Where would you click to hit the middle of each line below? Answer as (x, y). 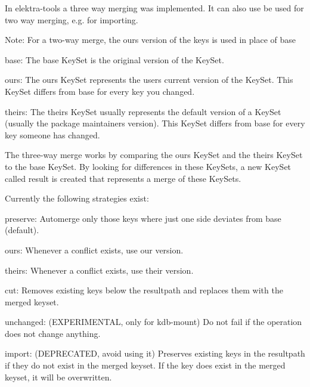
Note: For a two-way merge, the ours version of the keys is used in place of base (151, 40)
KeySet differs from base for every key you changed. (100, 91)
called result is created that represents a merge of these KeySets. (123, 178)
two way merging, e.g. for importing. (72, 19)
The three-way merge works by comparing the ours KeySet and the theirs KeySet (154, 155)
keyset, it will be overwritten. (58, 377)
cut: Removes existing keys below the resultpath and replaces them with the (144, 290)
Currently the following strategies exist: (77, 198)
